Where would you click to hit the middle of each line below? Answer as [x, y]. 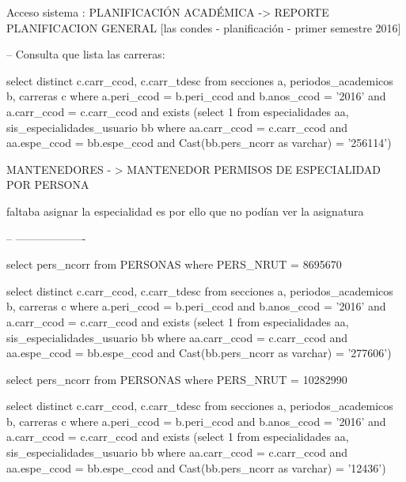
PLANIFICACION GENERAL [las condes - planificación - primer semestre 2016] [204, 27]
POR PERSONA [48, 185]
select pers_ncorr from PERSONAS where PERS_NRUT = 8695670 [174, 264]
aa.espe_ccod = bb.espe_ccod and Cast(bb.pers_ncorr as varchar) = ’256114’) [199, 143]
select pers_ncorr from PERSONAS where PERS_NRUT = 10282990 [177, 379]
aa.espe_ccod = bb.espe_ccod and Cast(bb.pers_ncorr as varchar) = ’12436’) [196, 467]
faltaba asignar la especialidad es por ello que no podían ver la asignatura [185, 211]
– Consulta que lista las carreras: [86, 54]
